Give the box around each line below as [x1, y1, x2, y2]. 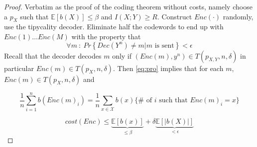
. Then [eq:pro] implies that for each [113, 63, 224, 73]
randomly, [223, 11, 254, 21]
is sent [154, 42, 174, 49]
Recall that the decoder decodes [4, 50, 102, 61]
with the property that [71, 31, 141, 41]
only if [112, 50, 132, 61]
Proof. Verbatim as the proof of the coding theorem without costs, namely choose [4, 1, 253, 11]
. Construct [157, 11, 192, 21]
